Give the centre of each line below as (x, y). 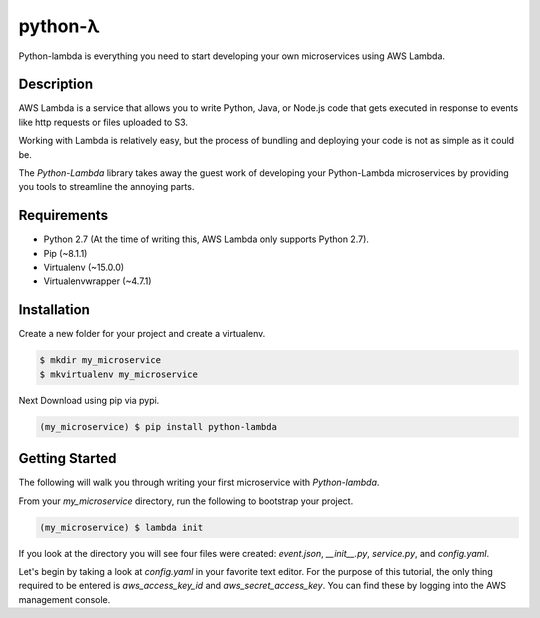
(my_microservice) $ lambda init (121, 527)
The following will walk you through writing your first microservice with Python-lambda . (199, 482)
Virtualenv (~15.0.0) (84, 267)
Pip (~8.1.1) (65, 253)
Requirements (63, 215)
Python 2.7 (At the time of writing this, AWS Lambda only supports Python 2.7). (206, 239)
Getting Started (67, 458)
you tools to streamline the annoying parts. (106, 187)
